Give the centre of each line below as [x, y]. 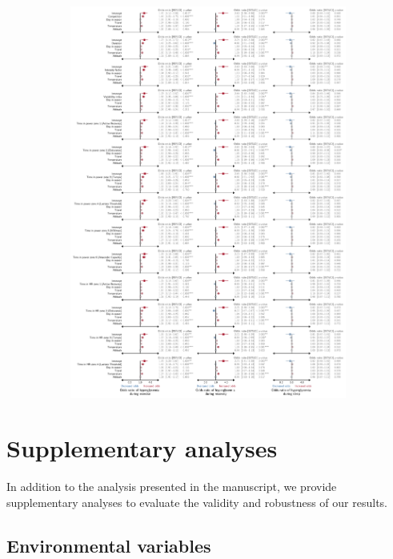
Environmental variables [109, 545]
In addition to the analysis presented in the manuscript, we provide [172, 487]
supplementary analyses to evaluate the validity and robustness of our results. [197, 502]
